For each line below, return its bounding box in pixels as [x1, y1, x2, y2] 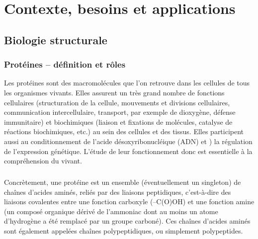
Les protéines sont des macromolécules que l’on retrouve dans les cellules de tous [4, 78, 250, 88]
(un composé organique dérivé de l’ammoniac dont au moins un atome [4, 206, 218, 216]
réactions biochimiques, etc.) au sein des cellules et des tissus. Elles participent [4, 126, 244, 137]
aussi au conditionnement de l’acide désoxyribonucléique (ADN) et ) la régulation [4, 136, 253, 146]
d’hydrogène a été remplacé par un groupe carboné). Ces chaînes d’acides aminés [4, 216, 251, 226]
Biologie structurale [4, 32, 107, 47]
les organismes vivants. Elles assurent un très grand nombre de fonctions [4, 87, 225, 97]
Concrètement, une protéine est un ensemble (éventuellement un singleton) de [4, 177, 241, 187]
